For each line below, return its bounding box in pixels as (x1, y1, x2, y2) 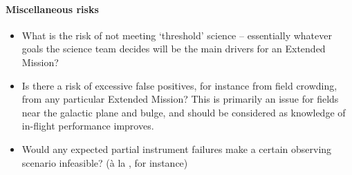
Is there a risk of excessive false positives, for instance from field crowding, (21, 78, 337, 92)
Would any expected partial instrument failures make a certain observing (21, 141, 332, 156)
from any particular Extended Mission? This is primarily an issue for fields (21, 92, 339, 106)
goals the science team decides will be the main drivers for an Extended (21, 41, 326, 56)
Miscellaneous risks (6, 1, 99, 16)
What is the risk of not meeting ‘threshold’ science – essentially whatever (21, 28, 332, 42)
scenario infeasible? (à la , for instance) (21, 155, 188, 169)
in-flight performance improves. (21, 119, 154, 133)
